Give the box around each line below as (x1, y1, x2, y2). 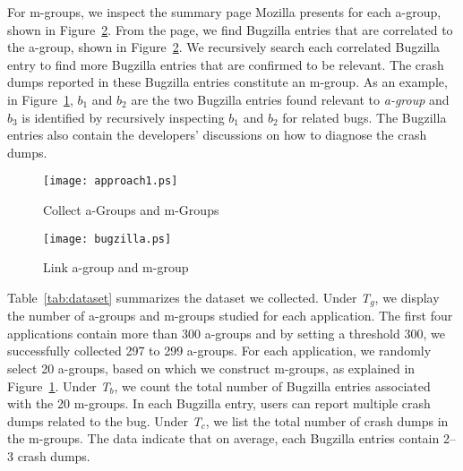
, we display (374, 287, 440, 306)
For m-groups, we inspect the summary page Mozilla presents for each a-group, (7, 3, 442, 21)
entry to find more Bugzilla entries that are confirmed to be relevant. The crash (7, 55, 444, 73)
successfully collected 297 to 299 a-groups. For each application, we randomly (7, 341, 432, 360)
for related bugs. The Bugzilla (282, 107, 447, 126)
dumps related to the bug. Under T (7, 411, 201, 430)
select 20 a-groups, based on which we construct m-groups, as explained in (7, 359, 416, 378)
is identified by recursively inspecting (21, 107, 225, 126)
